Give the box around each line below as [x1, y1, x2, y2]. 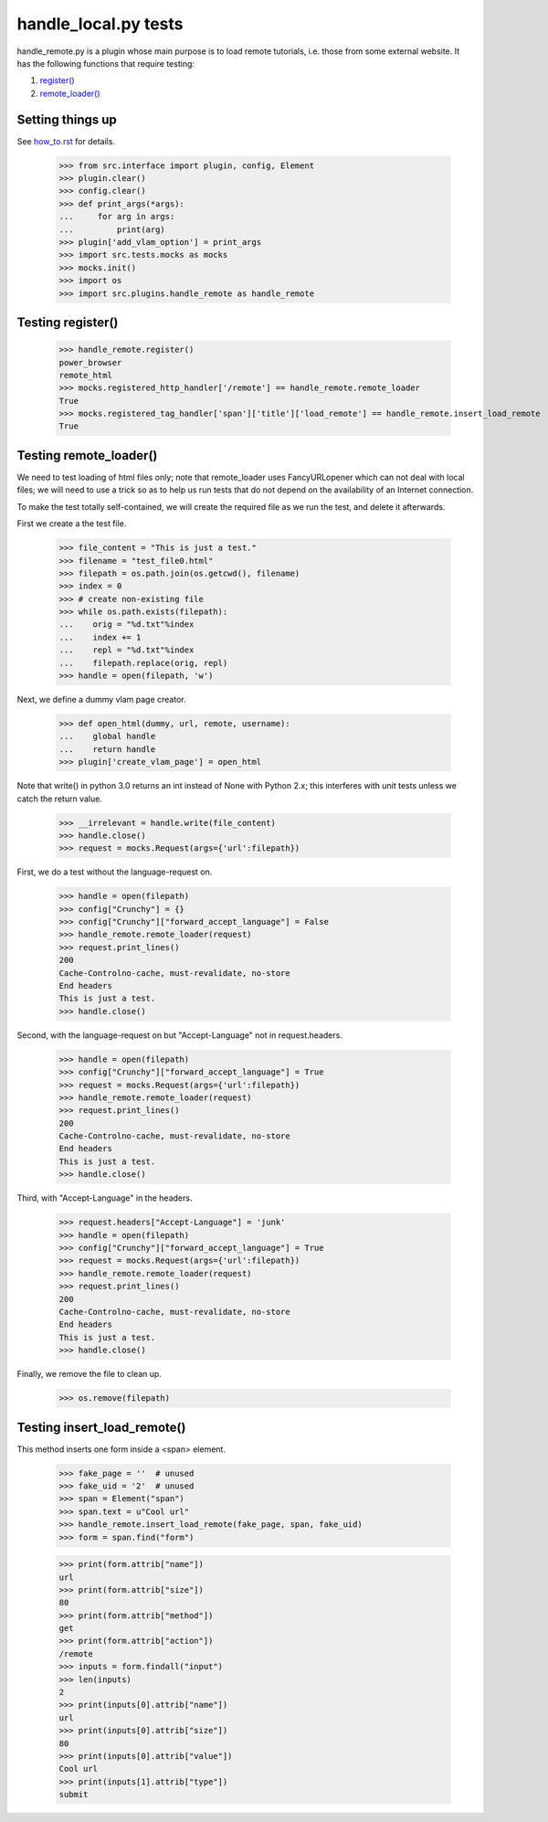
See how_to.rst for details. [16, 135, 116, 146]
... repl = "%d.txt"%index [58, 645, 195, 655]
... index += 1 [58, 631, 142, 642]
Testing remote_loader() [16, 448, 158, 463]
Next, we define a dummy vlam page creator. [16, 694, 186, 704]
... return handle [58, 744, 156, 754]
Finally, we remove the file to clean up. [16, 1369, 162, 1380]
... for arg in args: [58, 211, 175, 222]
